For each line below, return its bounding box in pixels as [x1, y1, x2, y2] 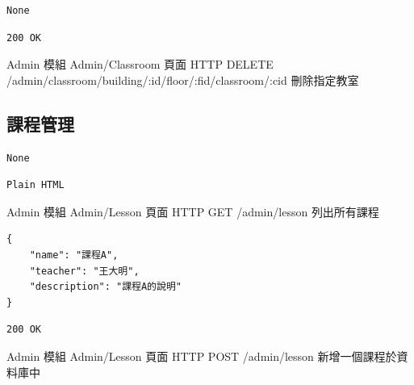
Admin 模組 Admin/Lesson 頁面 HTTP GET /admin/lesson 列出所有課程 [6, 203, 379, 220]
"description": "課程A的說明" [29, 281, 182, 293]
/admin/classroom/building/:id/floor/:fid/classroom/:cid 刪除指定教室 [6, 71, 359, 88]
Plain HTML [6, 179, 65, 191]
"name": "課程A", [29, 249, 119, 261]
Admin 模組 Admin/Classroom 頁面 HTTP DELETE [6, 56, 274, 73]
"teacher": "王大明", [29, 265, 140, 277]
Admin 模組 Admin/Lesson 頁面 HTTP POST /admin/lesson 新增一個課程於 [6, 347, 397, 364]
